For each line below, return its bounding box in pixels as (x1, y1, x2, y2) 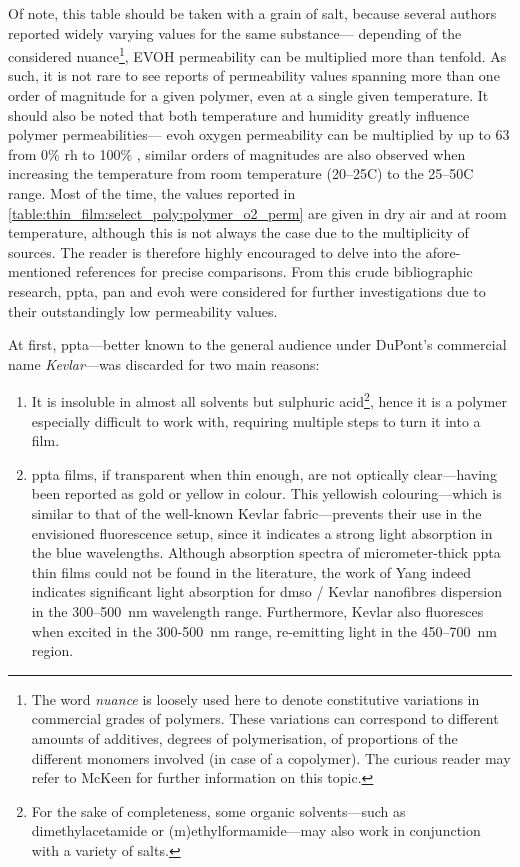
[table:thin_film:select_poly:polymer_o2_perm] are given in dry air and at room (8, 202, 507, 223)
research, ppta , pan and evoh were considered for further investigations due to (8, 280, 486, 301)
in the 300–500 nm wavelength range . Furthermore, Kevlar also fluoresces (31, 600, 484, 621)
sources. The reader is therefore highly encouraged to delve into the (8, 241, 422, 262)
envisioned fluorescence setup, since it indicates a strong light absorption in (31, 522, 493, 543)
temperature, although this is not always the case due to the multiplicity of (8, 222, 469, 243)
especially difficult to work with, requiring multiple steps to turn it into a (31, 410, 481, 431)
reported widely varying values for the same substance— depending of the (8, 22, 462, 43)
